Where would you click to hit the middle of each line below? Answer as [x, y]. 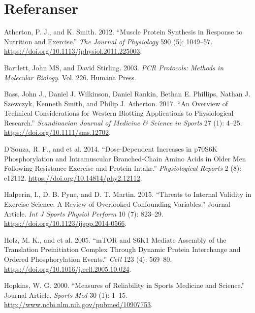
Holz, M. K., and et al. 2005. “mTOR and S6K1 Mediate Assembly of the [115, 239]
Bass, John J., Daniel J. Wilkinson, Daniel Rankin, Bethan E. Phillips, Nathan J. [127, 94]
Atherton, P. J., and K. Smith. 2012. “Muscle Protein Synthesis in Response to [123, 32]
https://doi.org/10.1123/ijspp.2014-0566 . [65, 223]
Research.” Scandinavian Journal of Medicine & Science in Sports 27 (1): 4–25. [123, 122]
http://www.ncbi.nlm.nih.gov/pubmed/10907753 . [79, 304]
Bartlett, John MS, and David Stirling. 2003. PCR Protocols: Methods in [114, 67]
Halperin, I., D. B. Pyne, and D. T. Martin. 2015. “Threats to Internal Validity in [128, 194]
